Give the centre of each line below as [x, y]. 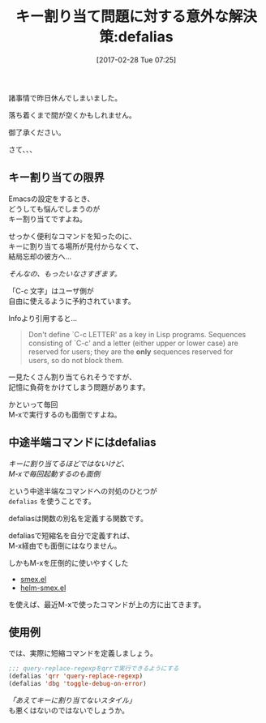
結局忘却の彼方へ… [40, 256]
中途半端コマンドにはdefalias [82, 443]
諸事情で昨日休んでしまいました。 [65, 97]
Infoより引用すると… [43, 318]
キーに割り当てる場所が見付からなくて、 [76, 246]
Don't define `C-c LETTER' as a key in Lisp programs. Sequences [137, 334]
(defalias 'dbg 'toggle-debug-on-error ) [78, 684]
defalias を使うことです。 [52, 501]
